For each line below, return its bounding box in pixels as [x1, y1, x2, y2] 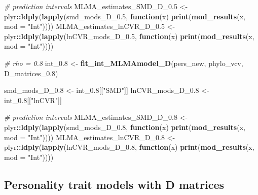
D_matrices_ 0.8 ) [4, 68, 58, 78]
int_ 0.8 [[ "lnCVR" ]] [4, 94, 62, 105]
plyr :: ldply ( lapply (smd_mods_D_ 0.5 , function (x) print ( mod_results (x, [4, 11, 245, 21]
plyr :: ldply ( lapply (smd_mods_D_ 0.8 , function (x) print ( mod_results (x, [4, 121, 245, 132]
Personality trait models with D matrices [4, 176, 225, 192]
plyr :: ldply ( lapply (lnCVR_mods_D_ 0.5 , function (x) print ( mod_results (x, [4, 30, 254, 41]
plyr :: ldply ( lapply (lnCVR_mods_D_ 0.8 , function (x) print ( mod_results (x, [4, 142, 254, 152]
